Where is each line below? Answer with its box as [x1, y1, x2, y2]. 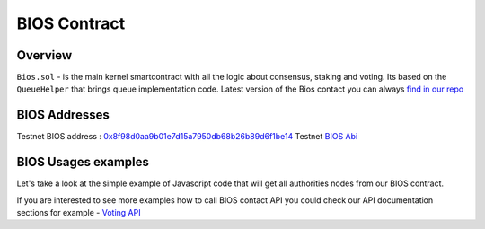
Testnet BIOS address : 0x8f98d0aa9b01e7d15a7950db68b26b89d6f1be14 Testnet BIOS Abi [16, 131, 358, 142]
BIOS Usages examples [16, 154, 150, 170]
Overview [16, 48, 73, 63]
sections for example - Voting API [16, 207, 141, 218]
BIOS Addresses [16, 108, 110, 123]
